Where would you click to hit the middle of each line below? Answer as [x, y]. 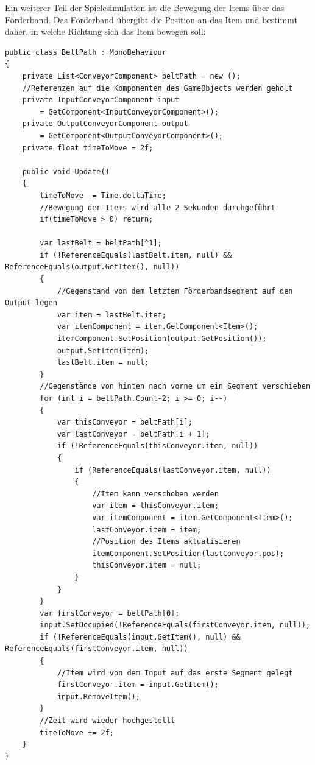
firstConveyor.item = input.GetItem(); [138, 685]
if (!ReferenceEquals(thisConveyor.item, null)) [157, 446]
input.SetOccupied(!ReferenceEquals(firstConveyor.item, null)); [175, 625]
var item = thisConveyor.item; [155, 506]
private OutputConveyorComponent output [105, 124]
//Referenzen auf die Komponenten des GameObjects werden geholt [157, 88]
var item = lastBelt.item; [111, 315]
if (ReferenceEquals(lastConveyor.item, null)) [173, 470]
